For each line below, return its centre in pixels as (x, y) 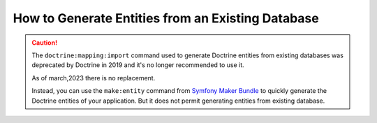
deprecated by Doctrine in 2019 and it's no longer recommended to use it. (138, 65)
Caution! (45, 43)
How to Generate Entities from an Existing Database (166, 18)
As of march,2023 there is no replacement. (94, 78)
